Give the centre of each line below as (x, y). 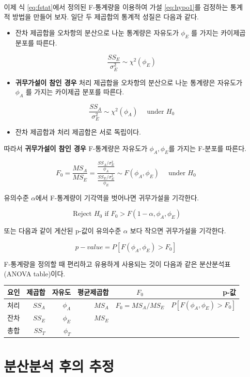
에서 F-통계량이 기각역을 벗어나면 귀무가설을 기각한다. (117, 197)
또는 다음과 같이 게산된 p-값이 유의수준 (62, 231)
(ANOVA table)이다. (35, 273)
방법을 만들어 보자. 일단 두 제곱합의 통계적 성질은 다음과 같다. (106, 16)
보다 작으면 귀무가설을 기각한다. (178, 231)
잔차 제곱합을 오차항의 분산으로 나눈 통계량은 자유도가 (97, 33)
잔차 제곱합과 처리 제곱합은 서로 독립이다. (78, 132)
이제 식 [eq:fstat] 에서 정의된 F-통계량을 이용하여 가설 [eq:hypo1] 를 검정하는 (116, 7)
